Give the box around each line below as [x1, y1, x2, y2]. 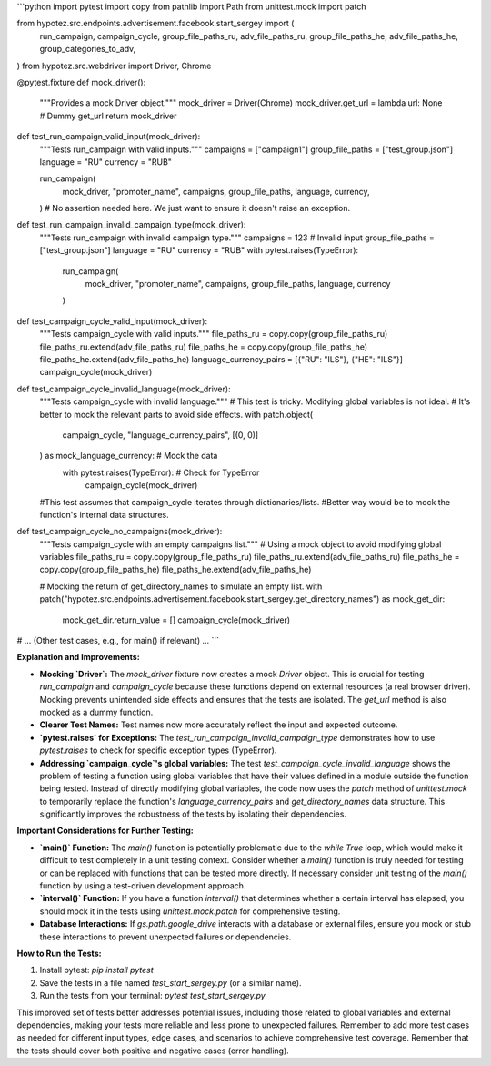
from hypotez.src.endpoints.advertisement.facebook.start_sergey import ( [16, 18, 295, 29]
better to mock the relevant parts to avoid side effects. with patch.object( [39, 409, 314, 420]
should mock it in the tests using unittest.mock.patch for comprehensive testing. [39, 906, 341, 917]
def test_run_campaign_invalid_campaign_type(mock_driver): [16, 219, 246, 230]
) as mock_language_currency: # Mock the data [39, 451, 218, 462]
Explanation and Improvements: [16, 652, 140, 663]
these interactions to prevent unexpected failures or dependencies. [39, 931, 292, 942]
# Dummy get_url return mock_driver [39, 110, 177, 121]
